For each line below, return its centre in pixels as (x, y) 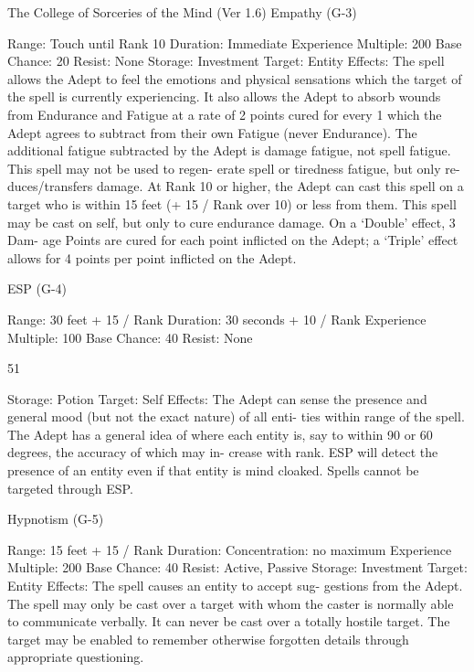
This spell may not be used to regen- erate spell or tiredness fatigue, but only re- (234, 168)
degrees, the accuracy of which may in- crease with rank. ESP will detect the (223, 452)
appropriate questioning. (76, 657)
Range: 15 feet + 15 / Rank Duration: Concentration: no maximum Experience (230, 549)
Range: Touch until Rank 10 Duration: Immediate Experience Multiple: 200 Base (235, 43)
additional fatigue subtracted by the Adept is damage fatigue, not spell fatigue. (229, 150)
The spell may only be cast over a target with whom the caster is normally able (231, 603)
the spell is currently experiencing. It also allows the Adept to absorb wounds (224, 96)
